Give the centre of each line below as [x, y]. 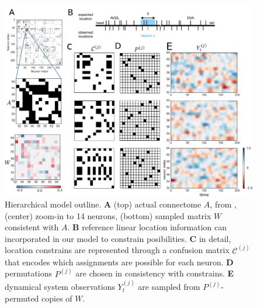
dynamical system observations [60, 286]
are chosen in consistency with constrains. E [155, 273]
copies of [57, 298]
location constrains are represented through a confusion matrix [117, 250]
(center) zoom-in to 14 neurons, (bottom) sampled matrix [108, 215]
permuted [22, 298]
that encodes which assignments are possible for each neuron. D [119, 262]
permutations [29, 273]
